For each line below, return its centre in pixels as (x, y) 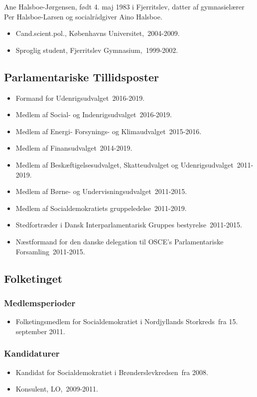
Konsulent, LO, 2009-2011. (57, 389)
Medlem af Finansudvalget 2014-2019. (74, 148)
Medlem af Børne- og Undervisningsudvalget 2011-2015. (101, 191)
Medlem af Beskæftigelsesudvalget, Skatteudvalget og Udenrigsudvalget (125, 164)
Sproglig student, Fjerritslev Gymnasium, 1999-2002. (97, 50)
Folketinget (33, 278)
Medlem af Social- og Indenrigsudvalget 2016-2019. (94, 114)
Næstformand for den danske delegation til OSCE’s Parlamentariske (120, 241)
